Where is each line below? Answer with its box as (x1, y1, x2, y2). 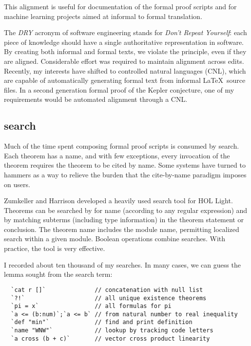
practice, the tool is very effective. (4, 243, 105, 253)
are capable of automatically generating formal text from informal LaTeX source (4, 75, 246, 85)
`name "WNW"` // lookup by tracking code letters (11, 327, 213, 334)
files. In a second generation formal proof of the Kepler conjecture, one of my (4, 84, 234, 95)
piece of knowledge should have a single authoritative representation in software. (4, 37, 244, 47)
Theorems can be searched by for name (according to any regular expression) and (4, 205, 248, 215)
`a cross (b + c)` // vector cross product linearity (11, 335, 210, 342)
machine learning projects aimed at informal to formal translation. (4, 11, 202, 21)
